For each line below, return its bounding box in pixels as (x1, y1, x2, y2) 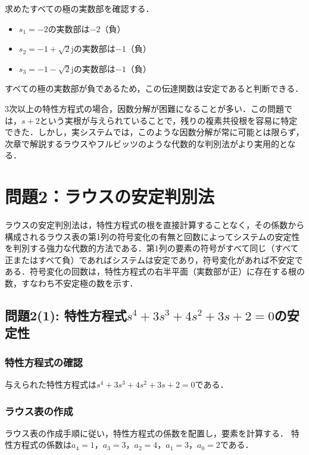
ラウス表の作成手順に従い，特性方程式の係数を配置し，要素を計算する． (5, 426, 288, 439)
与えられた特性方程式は (5, 378, 96, 391)
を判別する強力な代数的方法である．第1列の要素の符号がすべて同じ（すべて (5, 242, 299, 254)
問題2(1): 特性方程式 (5, 306, 127, 325)
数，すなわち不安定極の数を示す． (5, 277, 138, 289)
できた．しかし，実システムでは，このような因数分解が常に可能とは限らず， (5, 126, 304, 138)
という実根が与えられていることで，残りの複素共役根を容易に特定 (39, 114, 298, 126)
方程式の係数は (13, 438, 71, 451)
